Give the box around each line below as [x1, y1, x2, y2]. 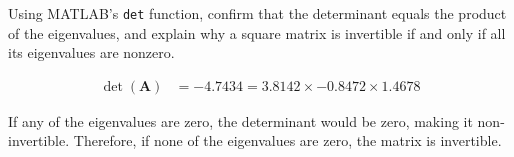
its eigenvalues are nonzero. [8, 42, 175, 63]
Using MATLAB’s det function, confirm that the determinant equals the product [8, 3, 507, 23]
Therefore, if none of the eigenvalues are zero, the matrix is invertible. [73, 130, 502, 151]
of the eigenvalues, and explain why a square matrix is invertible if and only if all [8, 22, 506, 43]
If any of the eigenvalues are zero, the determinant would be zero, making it [8, 110, 473, 131]
